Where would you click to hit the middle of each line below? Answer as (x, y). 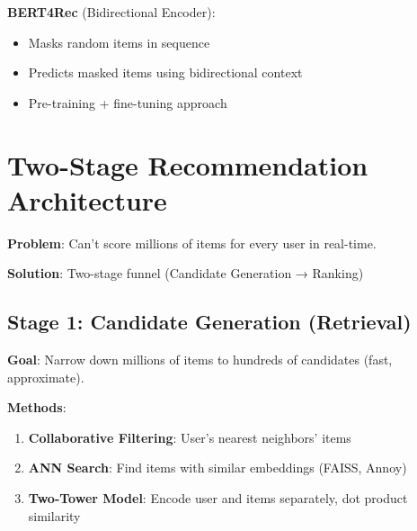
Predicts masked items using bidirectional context (165, 72)
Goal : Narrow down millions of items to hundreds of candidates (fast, (200, 360)
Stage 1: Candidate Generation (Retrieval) (209, 322)
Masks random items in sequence (119, 42)
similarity (54, 515)
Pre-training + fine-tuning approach (128, 102)
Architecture (87, 199)
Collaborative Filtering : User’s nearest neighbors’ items (190, 437)
